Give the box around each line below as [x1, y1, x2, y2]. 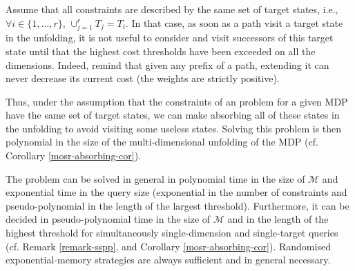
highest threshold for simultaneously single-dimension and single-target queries [6, 225, 338, 240]
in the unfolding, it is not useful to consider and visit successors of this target [6, 30, 334, 45]
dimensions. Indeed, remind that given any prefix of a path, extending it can [6, 57, 329, 72]
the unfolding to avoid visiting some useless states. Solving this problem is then [6, 121, 342, 135]
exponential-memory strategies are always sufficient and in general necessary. [6, 252, 331, 267]
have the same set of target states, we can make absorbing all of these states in [6, 108, 340, 122]
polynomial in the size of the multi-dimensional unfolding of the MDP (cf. [6, 134, 318, 149]
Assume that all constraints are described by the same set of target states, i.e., [6, 2, 338, 16]
